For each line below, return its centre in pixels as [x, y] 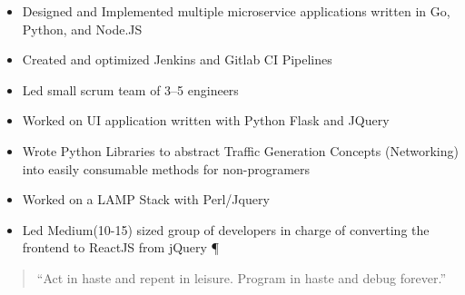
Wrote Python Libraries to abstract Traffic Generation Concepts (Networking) [240, 150]
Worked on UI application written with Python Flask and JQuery [206, 120]
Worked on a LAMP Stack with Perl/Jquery [146, 199]
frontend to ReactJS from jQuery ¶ [121, 247]
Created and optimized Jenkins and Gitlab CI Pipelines [177, 59]
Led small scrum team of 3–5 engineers [130, 89]
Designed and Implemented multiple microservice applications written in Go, [236, 11]
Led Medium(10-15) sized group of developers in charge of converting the [226, 229]
